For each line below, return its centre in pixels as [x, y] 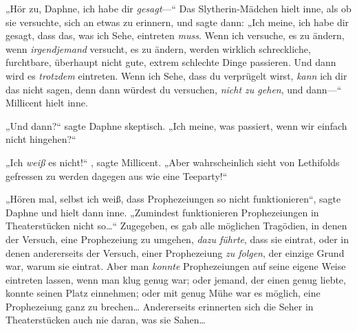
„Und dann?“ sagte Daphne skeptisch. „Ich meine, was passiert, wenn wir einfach [176, 125]
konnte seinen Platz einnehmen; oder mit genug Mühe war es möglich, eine [163, 293]
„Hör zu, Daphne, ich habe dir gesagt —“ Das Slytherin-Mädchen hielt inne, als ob [178, 8]
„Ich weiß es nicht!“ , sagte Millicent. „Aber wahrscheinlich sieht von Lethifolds [173, 162]
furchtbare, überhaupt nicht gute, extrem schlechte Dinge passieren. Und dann [171, 62]
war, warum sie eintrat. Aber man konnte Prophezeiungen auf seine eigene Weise [176, 266]
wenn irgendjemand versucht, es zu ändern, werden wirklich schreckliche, [158, 48]
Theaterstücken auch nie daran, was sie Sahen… [106, 320]
